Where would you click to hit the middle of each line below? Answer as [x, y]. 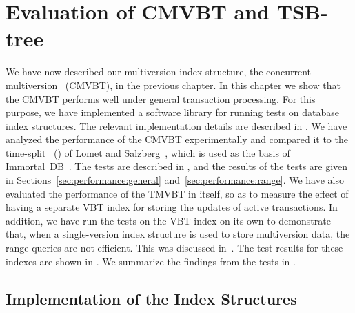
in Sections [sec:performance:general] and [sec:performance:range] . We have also [175, 180]
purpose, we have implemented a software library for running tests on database [173, 112]
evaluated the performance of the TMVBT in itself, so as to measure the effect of [177, 193]
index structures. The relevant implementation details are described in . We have [176, 125]
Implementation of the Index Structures [151, 298]
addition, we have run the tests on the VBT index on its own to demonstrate [168, 220]
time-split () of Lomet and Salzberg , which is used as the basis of [148, 152]
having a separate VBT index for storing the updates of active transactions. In [172, 207]
